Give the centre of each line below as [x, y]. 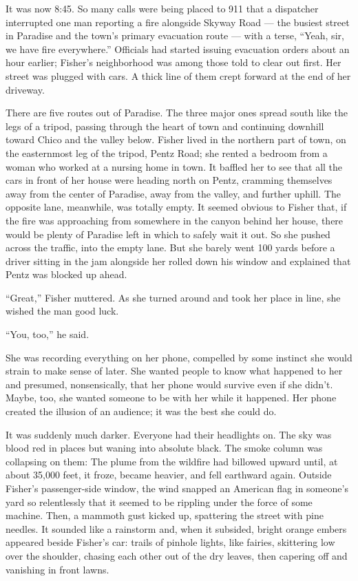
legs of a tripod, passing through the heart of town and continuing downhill [165, 126]
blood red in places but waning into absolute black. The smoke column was [164, 448]
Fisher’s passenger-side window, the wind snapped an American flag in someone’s [177, 488]
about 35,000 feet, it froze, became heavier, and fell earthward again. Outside [169, 475]
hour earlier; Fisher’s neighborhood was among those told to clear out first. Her [173, 62]
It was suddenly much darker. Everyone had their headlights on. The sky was [169, 434]
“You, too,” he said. [48, 334]
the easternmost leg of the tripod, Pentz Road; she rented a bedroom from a [167, 152]
